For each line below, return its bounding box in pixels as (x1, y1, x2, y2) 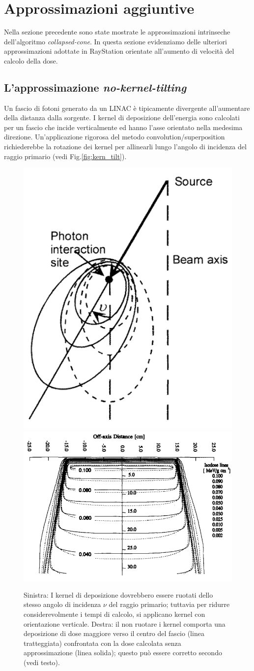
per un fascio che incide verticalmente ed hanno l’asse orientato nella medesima (4, 122, 243, 132)
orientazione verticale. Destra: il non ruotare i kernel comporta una (24, 618, 226, 629)
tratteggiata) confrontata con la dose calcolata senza (24, 637, 181, 648)
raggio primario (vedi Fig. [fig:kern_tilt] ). (4, 151, 127, 161)
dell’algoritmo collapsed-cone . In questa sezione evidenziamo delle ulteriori (4, 36, 227, 46)
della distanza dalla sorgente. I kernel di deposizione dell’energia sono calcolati (4, 112, 240, 123)
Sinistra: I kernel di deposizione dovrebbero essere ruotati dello (24, 589, 213, 600)
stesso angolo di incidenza (24, 599, 101, 609)
